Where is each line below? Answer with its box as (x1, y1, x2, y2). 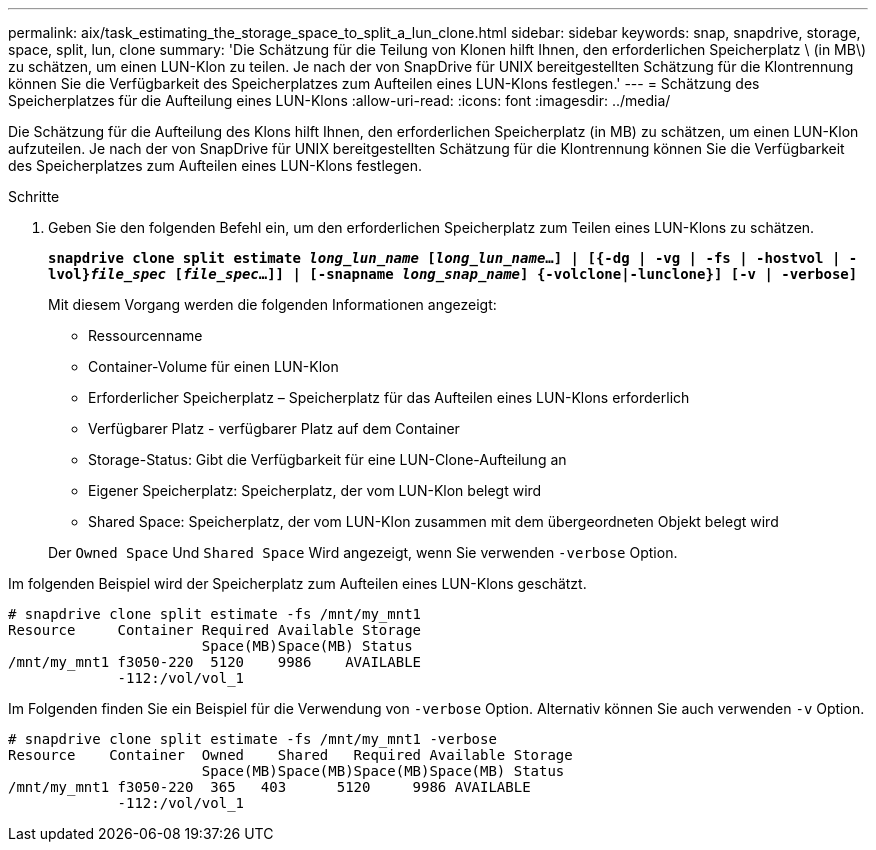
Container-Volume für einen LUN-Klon (88, 358, 339, 375)
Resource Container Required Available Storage (8, 622, 422, 638)
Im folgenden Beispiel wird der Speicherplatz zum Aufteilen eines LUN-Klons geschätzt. (8, 575, 587, 592)
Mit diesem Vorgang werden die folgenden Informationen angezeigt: (48, 296, 497, 313)
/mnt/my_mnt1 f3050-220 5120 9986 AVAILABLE (8, 654, 422, 670)
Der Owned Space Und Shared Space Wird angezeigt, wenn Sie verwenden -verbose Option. (48, 544, 678, 561)
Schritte (8, 188, 60, 205)
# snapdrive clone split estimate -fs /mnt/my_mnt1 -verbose (8, 731, 497, 747)
